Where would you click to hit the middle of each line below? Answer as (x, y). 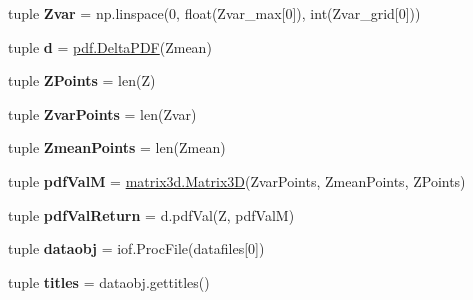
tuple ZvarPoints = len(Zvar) (102, 113)
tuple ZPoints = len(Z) (82, 80)
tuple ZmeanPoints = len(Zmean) (117, 147)
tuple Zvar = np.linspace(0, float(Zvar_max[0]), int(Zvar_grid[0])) (214, 13)
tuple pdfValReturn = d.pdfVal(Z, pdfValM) (151, 214)
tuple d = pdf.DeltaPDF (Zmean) (110, 46)
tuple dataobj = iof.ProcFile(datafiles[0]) (136, 248)
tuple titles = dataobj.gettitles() (109, 281)
